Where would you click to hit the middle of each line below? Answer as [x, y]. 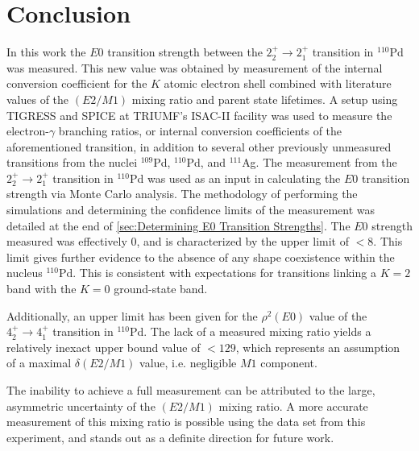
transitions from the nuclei [72, 162]
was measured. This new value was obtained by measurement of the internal [195, 67]
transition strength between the [185, 52]
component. [289, 363]
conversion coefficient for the [77, 83]
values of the [38, 99]
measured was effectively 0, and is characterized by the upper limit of [178, 241]
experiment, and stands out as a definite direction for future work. [170, 437]
